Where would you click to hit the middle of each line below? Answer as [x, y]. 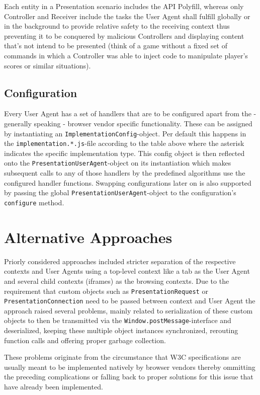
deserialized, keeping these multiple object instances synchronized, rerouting [121, 330]
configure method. [34, 202]
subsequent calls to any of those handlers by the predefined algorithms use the [125, 173]
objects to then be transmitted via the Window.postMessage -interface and [118, 320]
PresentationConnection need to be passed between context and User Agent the [130, 301]
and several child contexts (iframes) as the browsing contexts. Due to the [117, 281]
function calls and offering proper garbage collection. [85, 340]
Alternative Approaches [88, 237]
